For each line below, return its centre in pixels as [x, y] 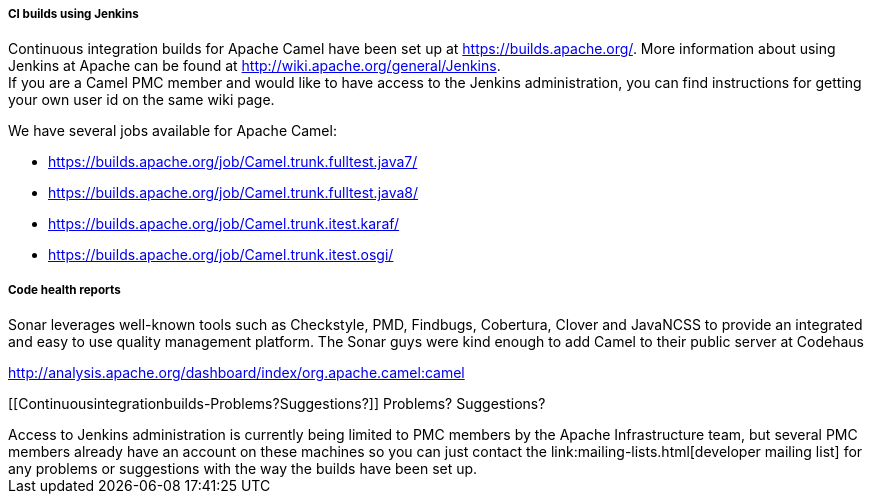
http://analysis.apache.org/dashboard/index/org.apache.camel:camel [236, 373]
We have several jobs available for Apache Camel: [172, 131]
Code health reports [64, 289]
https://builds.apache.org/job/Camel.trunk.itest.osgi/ [221, 255]
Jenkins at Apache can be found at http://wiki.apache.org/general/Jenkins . [254, 66]
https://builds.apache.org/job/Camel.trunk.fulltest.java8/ [233, 193]
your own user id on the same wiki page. [141, 100]
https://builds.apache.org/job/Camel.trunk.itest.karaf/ [224, 224]
